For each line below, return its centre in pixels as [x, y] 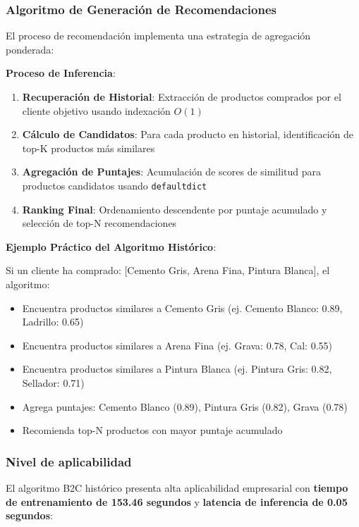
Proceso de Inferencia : [61, 73]
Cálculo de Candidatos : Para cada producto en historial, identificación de [188, 134]
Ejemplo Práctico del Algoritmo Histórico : [111, 246]
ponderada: [30, 49]
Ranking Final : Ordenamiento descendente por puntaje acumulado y [175, 209]
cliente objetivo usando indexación [96, 110]
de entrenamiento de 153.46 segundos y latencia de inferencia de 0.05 [177, 501]
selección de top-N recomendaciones [99, 223]
